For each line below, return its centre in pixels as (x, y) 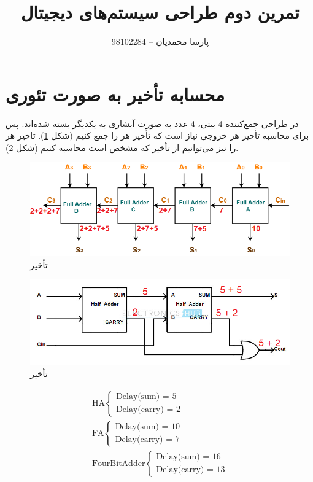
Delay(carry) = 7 (147, 440)
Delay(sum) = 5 (146, 397)
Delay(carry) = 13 (191, 470)
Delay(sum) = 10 (148, 427)
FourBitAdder (118, 463)
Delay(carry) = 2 (149, 410)
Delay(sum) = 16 (188, 457)
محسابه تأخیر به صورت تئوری (115, 94)
